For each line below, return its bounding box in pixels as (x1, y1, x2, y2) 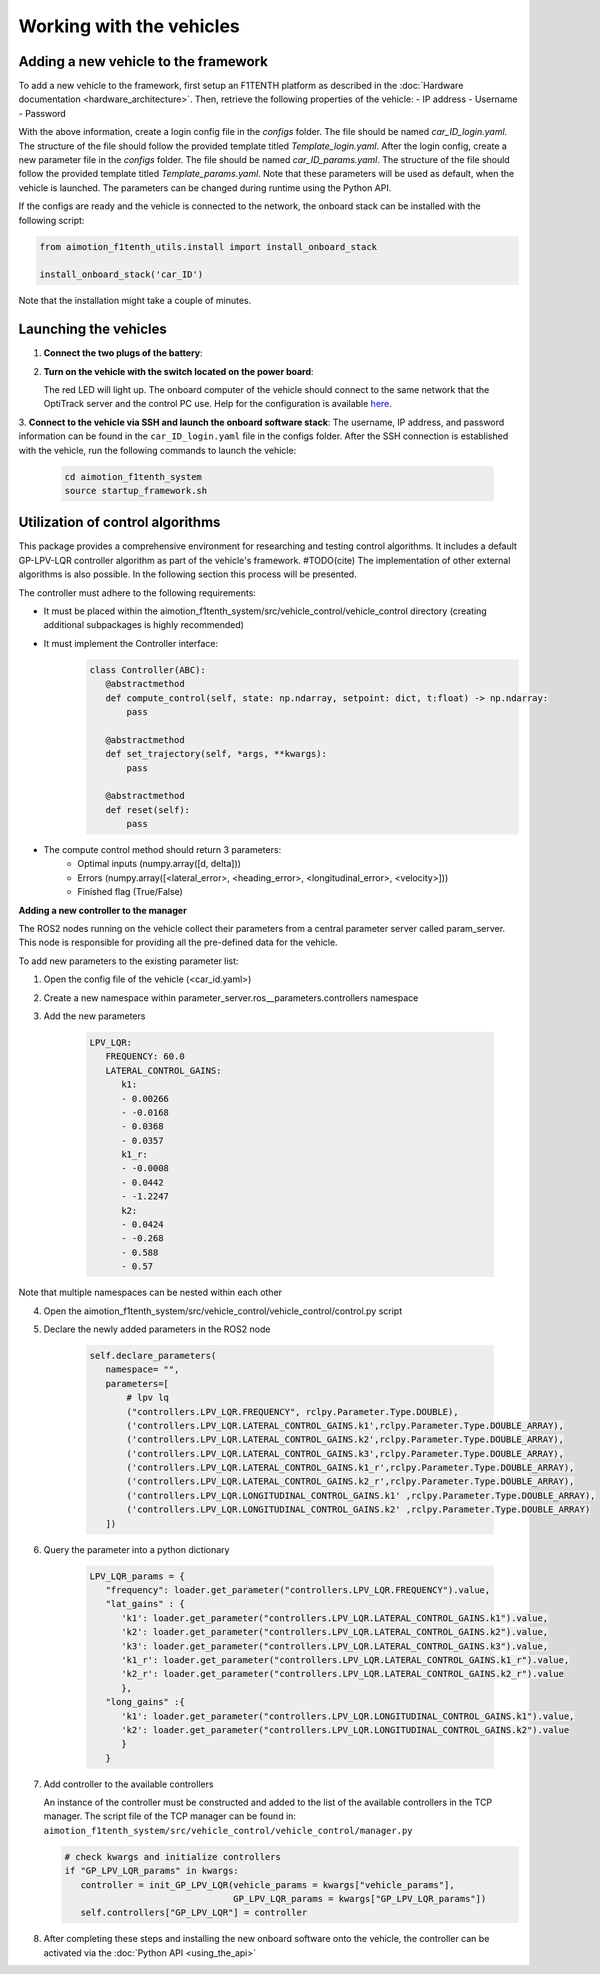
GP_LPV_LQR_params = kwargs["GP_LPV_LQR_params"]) (233, 1893, 487, 1904)
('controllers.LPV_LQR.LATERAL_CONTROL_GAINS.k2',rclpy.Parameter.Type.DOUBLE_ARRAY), (126, 1434, 565, 1445)
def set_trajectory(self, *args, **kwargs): (105, 748, 327, 760)
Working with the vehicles (18, 15, 240, 37)
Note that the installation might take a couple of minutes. (18, 295, 252, 307)
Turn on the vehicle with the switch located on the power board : (43, 365, 314, 377)
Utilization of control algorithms (18, 514, 221, 531)
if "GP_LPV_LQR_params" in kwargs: (64, 1865, 239, 1877)
